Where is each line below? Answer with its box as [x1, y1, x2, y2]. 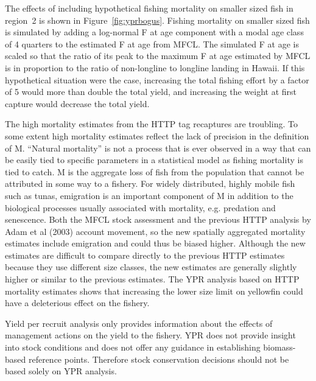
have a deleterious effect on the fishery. [5, 296, 150, 309]
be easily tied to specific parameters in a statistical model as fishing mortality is [5, 153, 303, 166]
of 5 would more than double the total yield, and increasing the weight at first [5, 85, 297, 98]
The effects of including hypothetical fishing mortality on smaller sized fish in [5, 2, 293, 14]
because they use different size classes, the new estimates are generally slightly [5, 260, 297, 273]
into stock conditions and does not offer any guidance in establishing [5, 341, 261, 354]
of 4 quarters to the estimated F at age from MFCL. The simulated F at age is [5, 37, 299, 50]
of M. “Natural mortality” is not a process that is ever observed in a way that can [5, 141, 311, 154]
